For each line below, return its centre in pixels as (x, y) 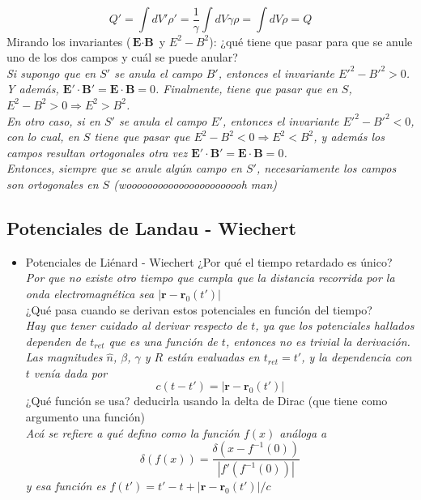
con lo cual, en (43, 137)
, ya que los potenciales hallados (335, 325)
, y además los (349, 137)
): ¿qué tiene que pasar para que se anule (311, 41)
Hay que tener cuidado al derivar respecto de (136, 325)
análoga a (303, 432)
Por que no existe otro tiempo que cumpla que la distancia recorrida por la (210, 278)
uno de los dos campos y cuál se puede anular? (122, 57)
